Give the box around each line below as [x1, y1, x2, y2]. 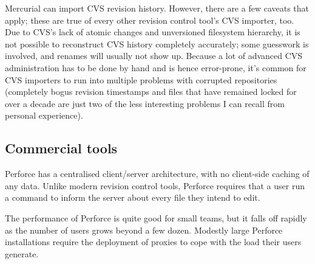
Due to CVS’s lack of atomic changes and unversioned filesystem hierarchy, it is [5, 26, 300, 38]
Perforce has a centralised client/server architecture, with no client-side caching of [5, 167, 310, 180]
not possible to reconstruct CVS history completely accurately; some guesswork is [5, 37, 309, 50]
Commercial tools [5, 139, 118, 158]
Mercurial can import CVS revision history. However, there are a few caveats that [5, 2, 310, 14]
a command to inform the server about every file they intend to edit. [5, 191, 260, 204]
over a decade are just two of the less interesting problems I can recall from [5, 97, 285, 109]
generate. [5, 247, 39, 260]
